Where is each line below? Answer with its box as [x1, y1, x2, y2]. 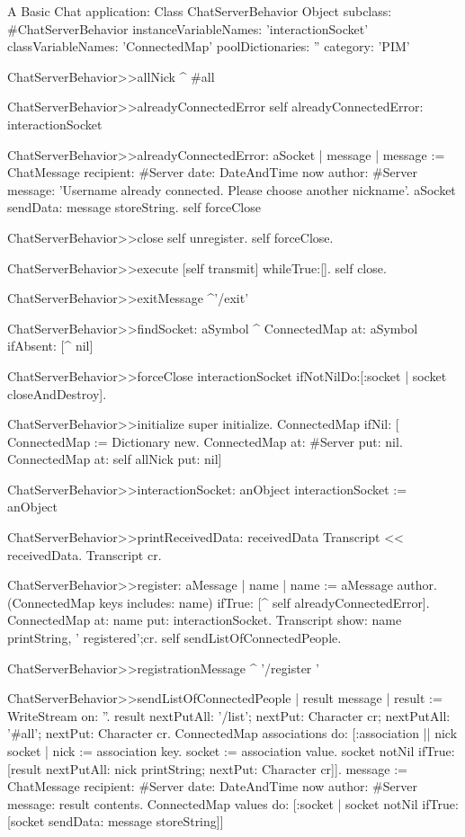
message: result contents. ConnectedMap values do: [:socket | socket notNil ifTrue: [7, 794, 459, 813]
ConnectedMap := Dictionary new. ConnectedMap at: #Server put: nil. [7, 432, 403, 450]
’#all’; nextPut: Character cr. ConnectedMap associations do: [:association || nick [7, 724, 458, 743]
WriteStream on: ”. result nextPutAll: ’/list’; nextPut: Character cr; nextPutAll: [7, 706, 451, 725]
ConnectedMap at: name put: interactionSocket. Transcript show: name [7, 610, 402, 629]
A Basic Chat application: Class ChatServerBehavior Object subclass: [7, 2, 392, 20]
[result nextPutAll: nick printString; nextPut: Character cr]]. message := [7, 759, 408, 778]
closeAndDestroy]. [7, 384, 107, 403]
